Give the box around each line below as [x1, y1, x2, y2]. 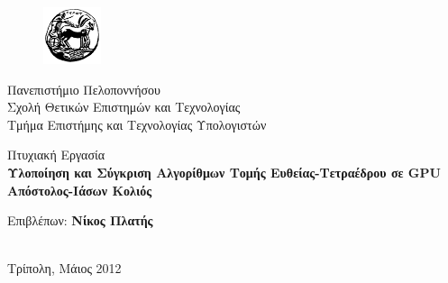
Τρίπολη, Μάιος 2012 [7, 259, 122, 278]
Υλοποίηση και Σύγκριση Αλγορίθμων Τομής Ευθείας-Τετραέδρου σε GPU [7, 162, 441, 181]
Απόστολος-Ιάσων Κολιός [7, 180, 152, 199]
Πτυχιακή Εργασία [7, 145, 105, 164]
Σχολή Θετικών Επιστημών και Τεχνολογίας [7, 97, 241, 116]
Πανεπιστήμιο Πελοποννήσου [7, 79, 161, 98]
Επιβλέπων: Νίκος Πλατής [7, 211, 153, 230]
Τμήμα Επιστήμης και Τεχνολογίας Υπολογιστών [7, 114, 267, 133]
